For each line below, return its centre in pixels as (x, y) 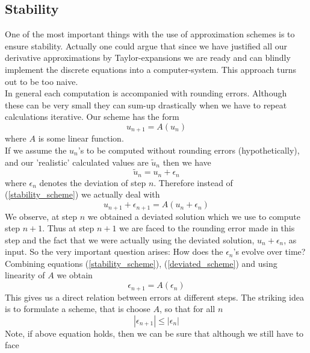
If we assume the (36, 150)
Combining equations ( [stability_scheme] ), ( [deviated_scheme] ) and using (141, 263)
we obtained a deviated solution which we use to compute (194, 216)
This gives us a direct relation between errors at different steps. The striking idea (154, 297)
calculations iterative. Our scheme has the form (92, 117)
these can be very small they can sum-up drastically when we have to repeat (146, 105)
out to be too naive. (42, 81)
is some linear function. (81, 138)
